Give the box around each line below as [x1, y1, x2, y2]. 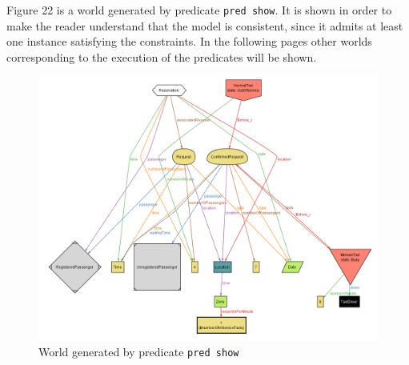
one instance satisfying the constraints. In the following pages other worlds [6, 33, 372, 50]
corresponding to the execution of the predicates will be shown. [6, 48, 317, 65]
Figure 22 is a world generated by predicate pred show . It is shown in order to [6, 2, 392, 18]
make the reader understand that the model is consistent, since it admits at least [6, 17, 403, 34]
